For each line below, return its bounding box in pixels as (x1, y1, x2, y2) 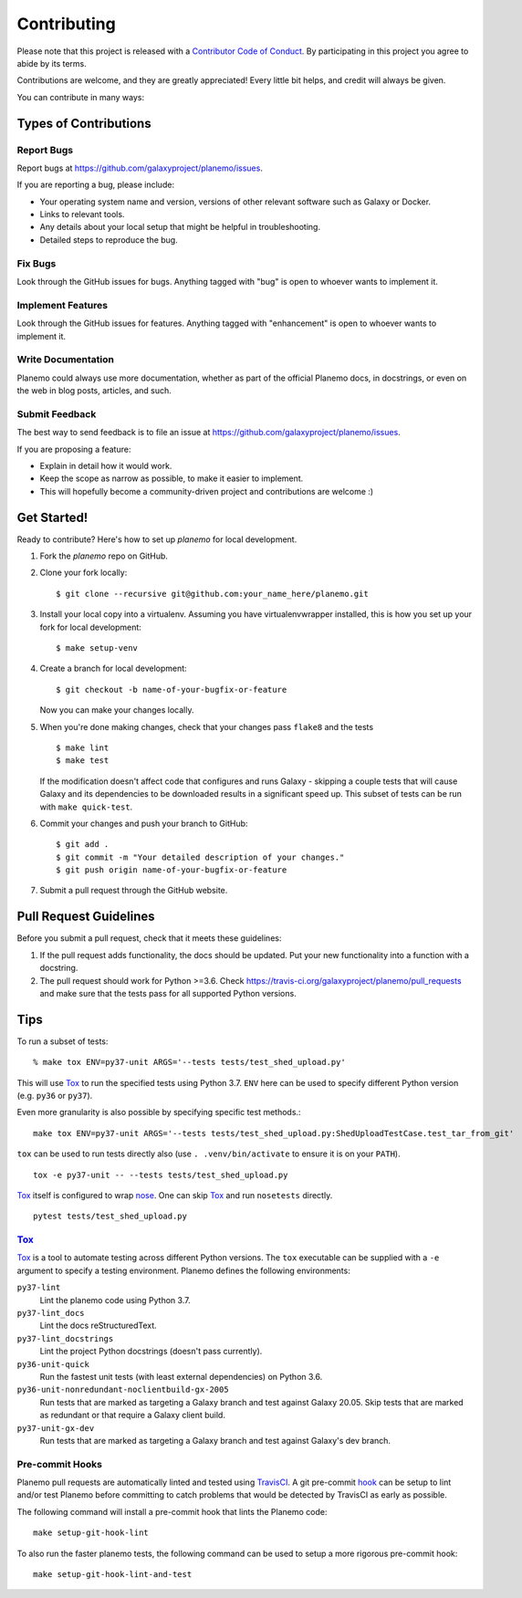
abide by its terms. (16, 57, 87, 68)
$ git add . (56, 840, 110, 850)
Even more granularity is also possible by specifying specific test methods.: (16, 1107, 301, 1118)
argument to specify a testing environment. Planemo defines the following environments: (16, 1265, 350, 1276)
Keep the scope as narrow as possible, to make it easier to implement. (39, 473, 304, 484)
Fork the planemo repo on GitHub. (39, 550, 169, 561)
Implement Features (16, 298, 109, 311)
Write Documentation (16, 353, 114, 366)
